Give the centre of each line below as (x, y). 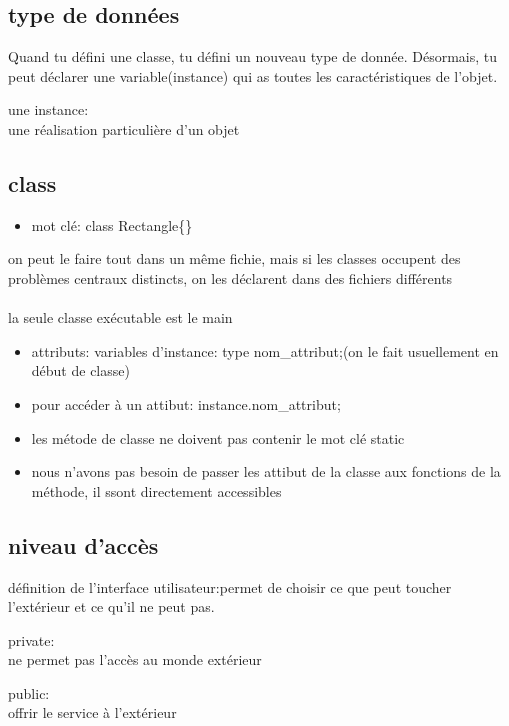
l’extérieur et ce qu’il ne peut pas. (111, 606)
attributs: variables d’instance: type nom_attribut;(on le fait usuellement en (265, 350)
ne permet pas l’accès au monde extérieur (135, 659)
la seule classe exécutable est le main (120, 317)
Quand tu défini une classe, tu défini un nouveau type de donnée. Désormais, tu (253, 56)
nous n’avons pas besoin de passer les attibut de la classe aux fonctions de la (266, 471)
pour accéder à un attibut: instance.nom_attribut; (186, 403)
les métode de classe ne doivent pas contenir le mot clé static (218, 437)
